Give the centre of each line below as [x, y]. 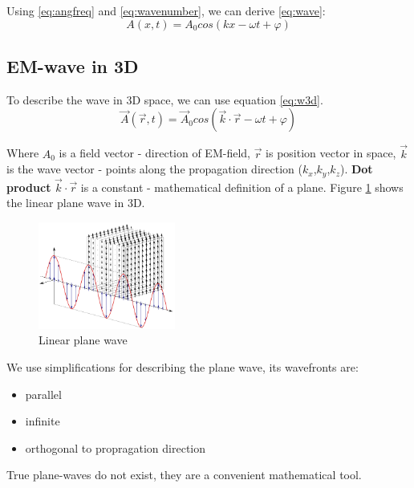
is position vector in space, [331, 153]
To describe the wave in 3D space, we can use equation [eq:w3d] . [165, 99]
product [29, 187]
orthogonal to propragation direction [116, 447]
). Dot [356, 169]
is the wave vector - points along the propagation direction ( [154, 169]
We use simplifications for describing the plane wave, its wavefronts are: [183, 367]
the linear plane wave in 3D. [76, 203]
